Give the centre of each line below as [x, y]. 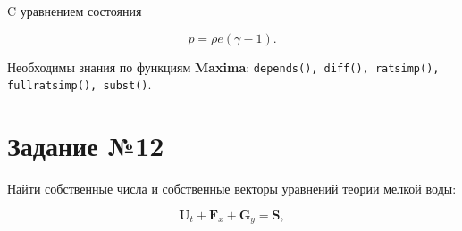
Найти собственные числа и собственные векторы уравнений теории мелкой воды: [232, 189]
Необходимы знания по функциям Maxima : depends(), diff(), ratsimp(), [223, 66]
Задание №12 [86, 146]
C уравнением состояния [75, 11]
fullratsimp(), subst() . [80, 84]
